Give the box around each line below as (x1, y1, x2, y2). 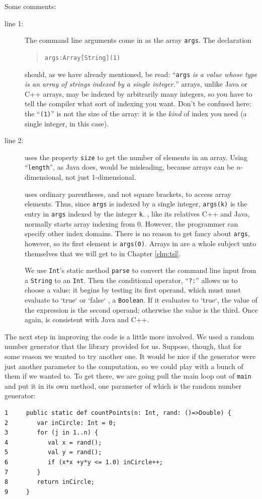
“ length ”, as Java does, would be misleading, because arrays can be (25, 162, 234, 172)
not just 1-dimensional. (65, 172, 136, 182)
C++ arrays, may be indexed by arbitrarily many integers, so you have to (25, 88, 252, 99)
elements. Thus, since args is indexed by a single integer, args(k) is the (25, 198, 247, 209)
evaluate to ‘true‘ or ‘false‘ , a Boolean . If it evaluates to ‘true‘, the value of (25, 295, 257, 305)
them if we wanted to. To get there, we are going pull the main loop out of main (5, 371, 251, 381)
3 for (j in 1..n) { (5, 429, 99, 437)
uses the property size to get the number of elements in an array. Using (25, 152, 247, 162)
